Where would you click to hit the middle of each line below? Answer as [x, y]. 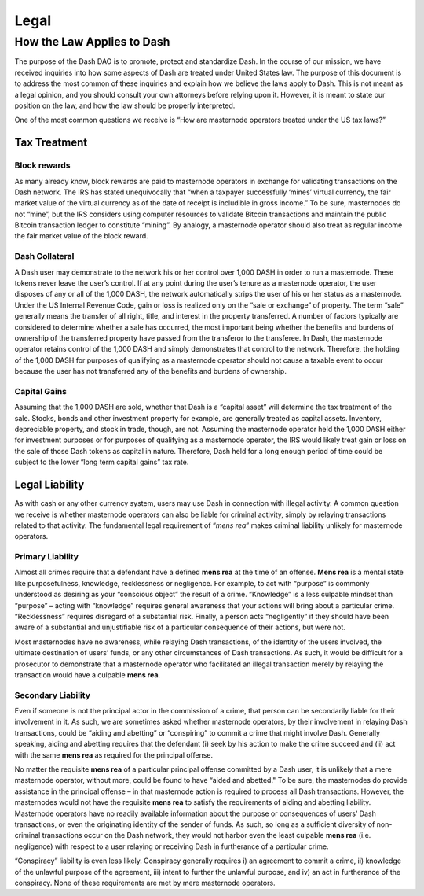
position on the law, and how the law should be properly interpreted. [125, 105]
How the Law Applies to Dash [92, 42]
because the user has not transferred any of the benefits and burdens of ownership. [150, 371]
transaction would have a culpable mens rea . [88, 675]
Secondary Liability [52, 695]
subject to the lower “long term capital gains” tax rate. [102, 462]
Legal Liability [49, 485]
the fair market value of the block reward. [81, 236]
